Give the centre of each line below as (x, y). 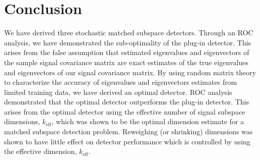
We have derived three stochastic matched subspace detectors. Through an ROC (129, 33)
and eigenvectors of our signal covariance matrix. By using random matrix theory (130, 72)
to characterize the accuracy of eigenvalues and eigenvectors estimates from (121, 82)
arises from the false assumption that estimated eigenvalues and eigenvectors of (127, 52)
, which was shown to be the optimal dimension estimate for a (148, 121)
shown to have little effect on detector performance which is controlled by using (127, 141)
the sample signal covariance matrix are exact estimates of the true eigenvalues (126, 62)
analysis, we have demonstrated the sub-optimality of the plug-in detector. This (128, 42)
